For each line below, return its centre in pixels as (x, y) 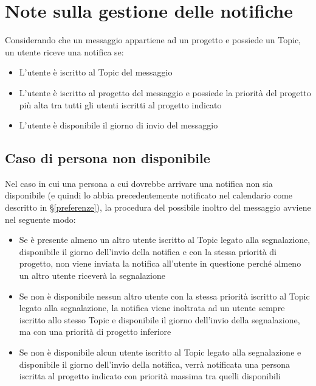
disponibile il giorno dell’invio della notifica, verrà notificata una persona (155, 364)
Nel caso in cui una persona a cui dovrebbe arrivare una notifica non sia (139, 183)
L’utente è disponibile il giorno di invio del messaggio (118, 125)
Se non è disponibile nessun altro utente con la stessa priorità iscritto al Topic (164, 296)
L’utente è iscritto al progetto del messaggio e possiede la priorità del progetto (165, 92)
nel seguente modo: (40, 219)
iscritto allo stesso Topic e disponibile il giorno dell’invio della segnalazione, (160, 319)
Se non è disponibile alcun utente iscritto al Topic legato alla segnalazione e (160, 352)
